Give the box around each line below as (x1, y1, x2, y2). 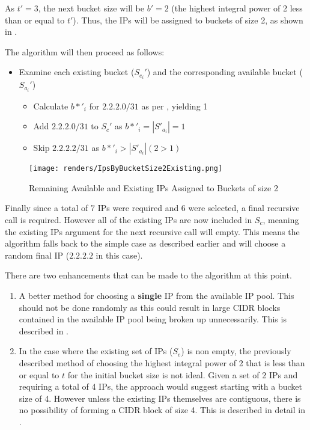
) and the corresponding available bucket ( (147, 66, 303, 78)
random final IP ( (5, 248, 70, 261)
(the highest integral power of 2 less (171, 2, 303, 14)
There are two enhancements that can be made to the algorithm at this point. (5, 269, 292, 281)
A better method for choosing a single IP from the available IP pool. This (19, 289, 294, 301)
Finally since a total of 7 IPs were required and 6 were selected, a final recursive (5, 201, 300, 214)
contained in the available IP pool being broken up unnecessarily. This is (19, 313, 287, 325)
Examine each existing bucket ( (19, 66, 135, 78)
